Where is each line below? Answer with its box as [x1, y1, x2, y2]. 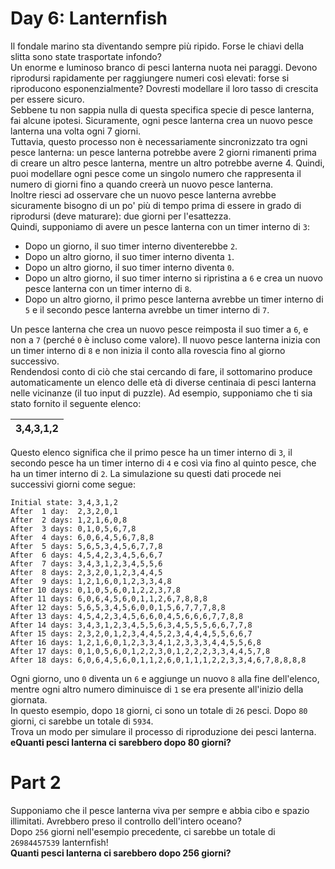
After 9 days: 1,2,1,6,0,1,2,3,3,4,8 [10, 576, 172, 586]
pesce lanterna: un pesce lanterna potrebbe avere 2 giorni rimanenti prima [10, 146, 317, 158]
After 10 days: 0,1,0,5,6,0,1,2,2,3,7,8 [10, 585, 182, 595]
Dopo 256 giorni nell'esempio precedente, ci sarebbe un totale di [10, 825, 276, 837]
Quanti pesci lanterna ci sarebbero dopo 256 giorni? [10, 847, 232, 859]
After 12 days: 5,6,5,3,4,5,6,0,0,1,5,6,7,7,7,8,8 [10, 602, 226, 612]
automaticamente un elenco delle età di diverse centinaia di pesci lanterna [10, 376, 317, 388]
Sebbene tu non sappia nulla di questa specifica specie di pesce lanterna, [10, 103, 315, 116]
